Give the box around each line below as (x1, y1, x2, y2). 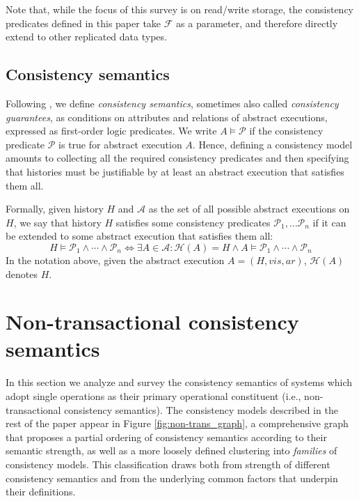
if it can (312, 215, 346, 229)
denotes (6, 266, 38, 281)
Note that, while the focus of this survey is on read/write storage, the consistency (6, 2, 353, 16)
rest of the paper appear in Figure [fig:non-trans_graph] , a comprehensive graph (6, 416, 349, 431)
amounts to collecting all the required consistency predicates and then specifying (6, 151, 349, 165)
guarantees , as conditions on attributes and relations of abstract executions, (6, 109, 328, 124)
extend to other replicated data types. (6, 29, 167, 44)
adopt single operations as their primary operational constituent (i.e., (6, 389, 301, 403)
